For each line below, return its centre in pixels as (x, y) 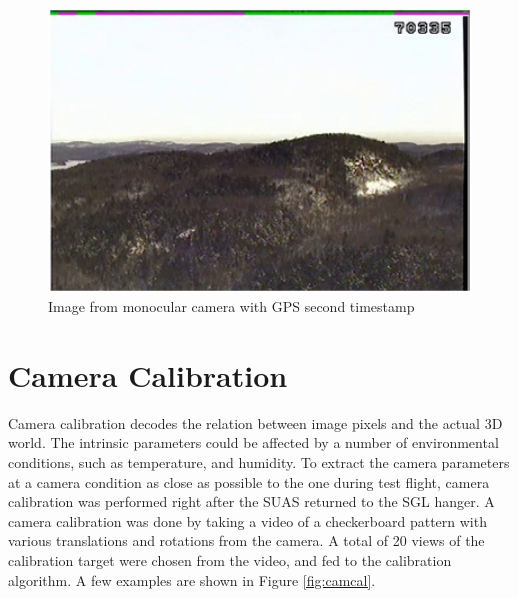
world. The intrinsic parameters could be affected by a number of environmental (253, 442)
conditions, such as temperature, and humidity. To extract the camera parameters (259, 462)
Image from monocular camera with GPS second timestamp (231, 306)
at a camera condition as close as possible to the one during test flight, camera (249, 481)
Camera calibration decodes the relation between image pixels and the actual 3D (255, 422)
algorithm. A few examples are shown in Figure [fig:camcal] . (192, 579)
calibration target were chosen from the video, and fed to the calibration (230, 560)
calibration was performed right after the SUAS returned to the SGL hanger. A (251, 501)
